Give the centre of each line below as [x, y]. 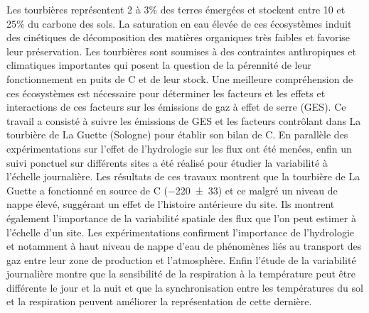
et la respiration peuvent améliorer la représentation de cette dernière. [159, 301]
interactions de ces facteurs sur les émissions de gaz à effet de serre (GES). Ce [176, 107]
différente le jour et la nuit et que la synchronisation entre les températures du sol [185, 287]
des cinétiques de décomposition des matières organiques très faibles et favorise [178, 37]
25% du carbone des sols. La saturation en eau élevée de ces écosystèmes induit [179, 23]
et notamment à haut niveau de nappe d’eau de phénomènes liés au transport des [184, 246]
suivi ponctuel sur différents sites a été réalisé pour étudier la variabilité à [167, 162]
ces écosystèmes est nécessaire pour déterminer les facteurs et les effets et [166, 93]
